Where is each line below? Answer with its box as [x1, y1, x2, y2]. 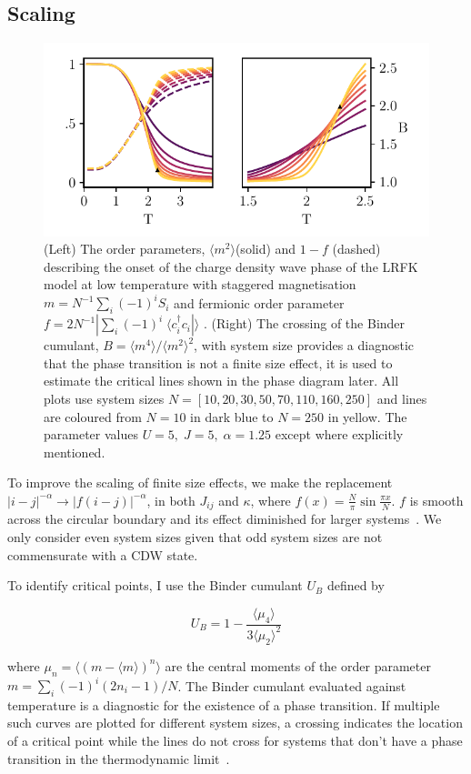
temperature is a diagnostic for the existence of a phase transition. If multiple [7, 695, 440, 714]
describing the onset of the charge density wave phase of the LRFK [44, 256, 418, 276]
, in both [146, 490, 195, 509]
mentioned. [44, 442, 105, 461]
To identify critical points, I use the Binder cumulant [7, 576, 303, 595]
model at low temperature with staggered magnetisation [44, 275, 356, 294]
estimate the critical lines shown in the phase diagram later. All [44, 371, 399, 390]
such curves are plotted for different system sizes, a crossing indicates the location [7, 713, 463, 732]
